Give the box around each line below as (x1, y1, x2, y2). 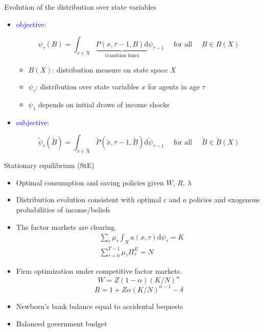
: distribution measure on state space (52, 64, 168, 75)
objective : (16, 18, 46, 29)
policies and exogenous (189, 194, 260, 205)
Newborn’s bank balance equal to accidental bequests (16, 300, 183, 311)
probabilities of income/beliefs (16, 204, 110, 215)
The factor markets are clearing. (16, 221, 117, 232)
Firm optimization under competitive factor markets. (16, 266, 182, 276)
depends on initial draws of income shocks (38, 99, 170, 110)
